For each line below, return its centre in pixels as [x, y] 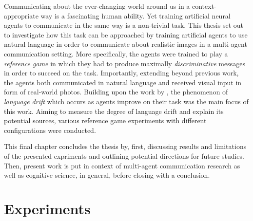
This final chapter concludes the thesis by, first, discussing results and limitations [125, 146]
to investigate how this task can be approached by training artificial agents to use [126, 34]
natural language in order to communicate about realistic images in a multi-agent [126, 44]
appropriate [21, 15]
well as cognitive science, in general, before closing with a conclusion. [107, 175]
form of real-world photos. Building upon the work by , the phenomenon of [116, 92]
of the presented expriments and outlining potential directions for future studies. [124, 156]
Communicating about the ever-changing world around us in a [97, 6]
